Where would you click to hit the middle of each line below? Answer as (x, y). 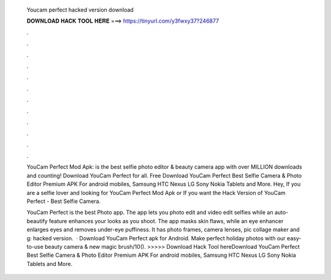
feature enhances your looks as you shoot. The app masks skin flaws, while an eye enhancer (166, 221)
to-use (35, 246)
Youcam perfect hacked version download (80, 10)
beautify (37, 221)
